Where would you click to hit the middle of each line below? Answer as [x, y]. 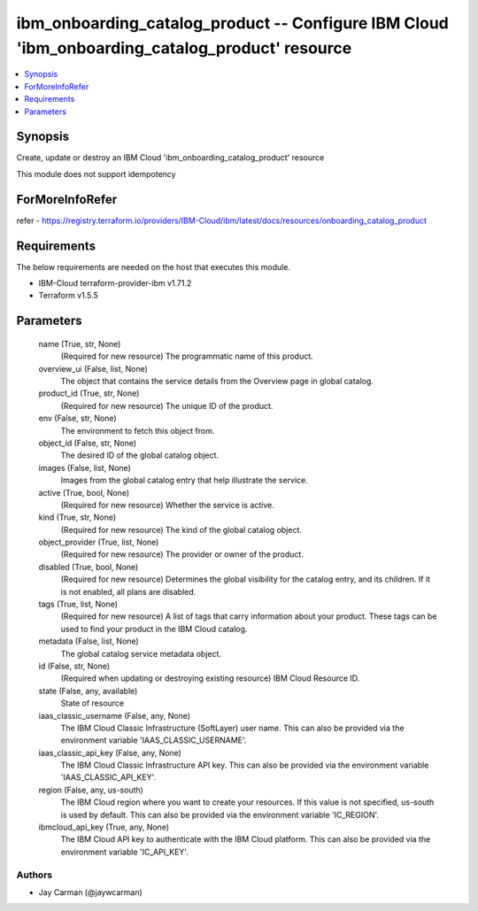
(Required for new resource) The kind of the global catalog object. [181, 529]
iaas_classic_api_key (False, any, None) [110, 753]
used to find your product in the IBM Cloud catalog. [154, 629]
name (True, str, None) [80, 344]
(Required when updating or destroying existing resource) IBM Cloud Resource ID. [210, 678]
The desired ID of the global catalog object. [140, 455]
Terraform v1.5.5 [69, 296]
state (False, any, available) [88, 691]
